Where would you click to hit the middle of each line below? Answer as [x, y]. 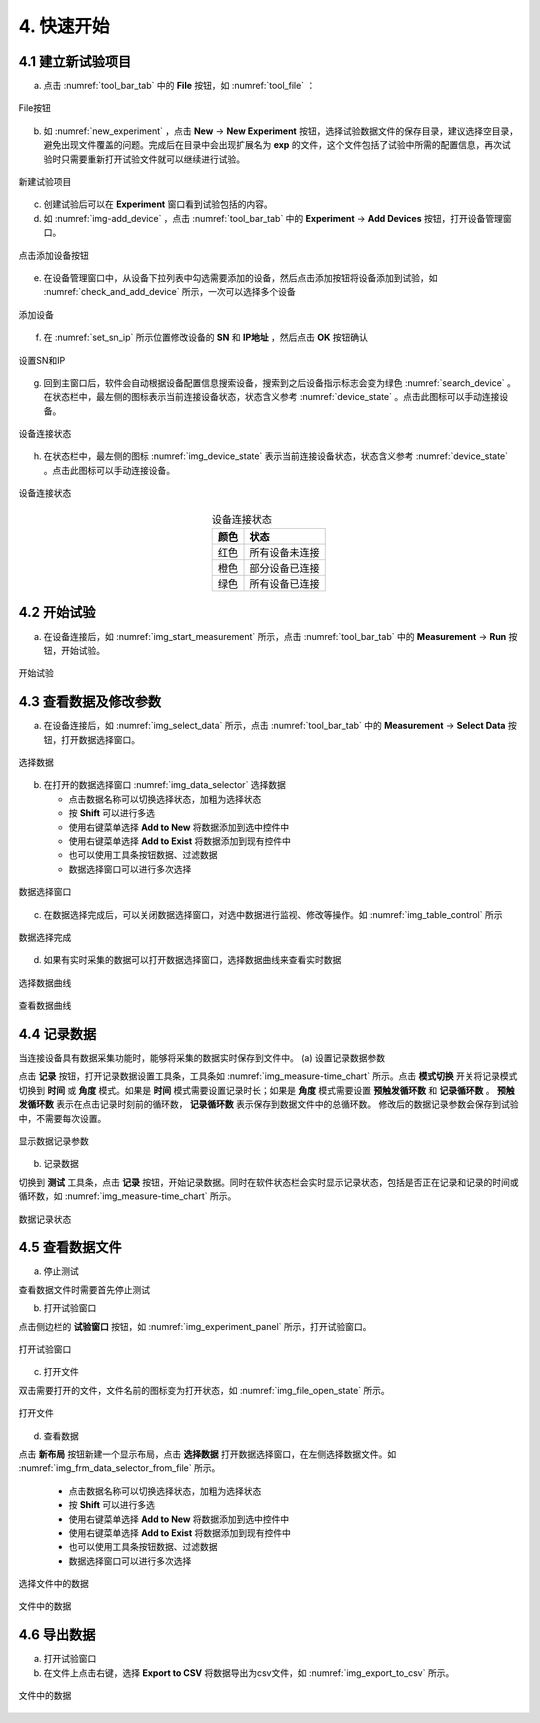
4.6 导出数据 [57, 1635]
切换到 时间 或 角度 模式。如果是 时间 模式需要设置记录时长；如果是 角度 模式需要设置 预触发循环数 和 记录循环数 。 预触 [266, 1090]
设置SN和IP [42, 360]
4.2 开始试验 [57, 612]
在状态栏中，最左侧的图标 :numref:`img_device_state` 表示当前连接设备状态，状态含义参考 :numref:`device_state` [276, 456]
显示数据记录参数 [53, 1141]
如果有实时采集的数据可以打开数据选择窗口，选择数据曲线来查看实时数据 [192, 960]
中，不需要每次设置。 [62, 1118]
